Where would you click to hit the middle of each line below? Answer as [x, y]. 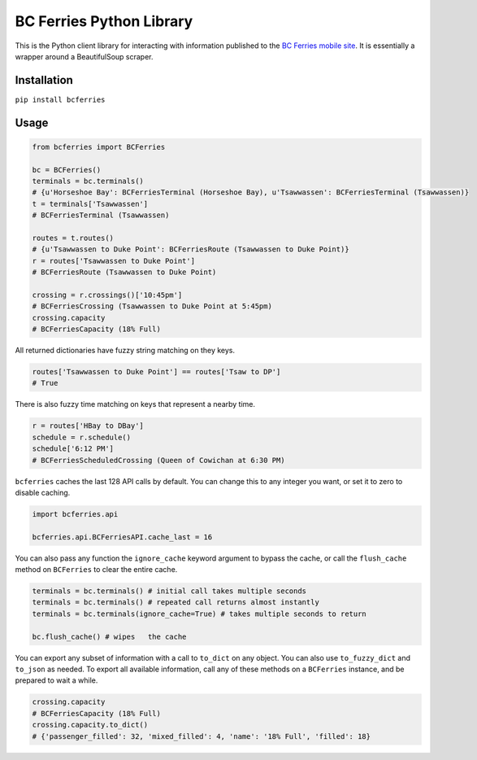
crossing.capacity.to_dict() [90, 725]
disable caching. [43, 492]
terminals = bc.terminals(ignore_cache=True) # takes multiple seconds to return [199, 614]
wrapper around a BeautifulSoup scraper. [84, 56]
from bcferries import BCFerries [99, 147]
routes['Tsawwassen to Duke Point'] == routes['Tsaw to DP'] [156, 372]
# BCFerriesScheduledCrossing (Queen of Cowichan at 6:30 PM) [158, 460]
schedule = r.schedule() [82, 437]
